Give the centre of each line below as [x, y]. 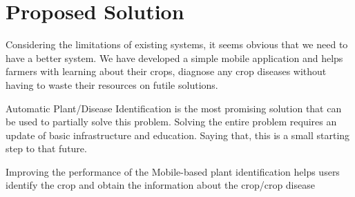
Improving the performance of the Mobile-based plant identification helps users [173, 171]
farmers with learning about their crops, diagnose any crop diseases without [166, 71]
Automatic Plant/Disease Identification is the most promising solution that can [174, 108]
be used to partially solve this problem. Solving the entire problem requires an [171, 122]
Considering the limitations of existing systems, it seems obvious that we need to [177, 44]
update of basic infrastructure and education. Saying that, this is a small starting [178, 135]
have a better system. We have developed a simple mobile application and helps [174, 58]
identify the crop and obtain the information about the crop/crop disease [160, 185]
